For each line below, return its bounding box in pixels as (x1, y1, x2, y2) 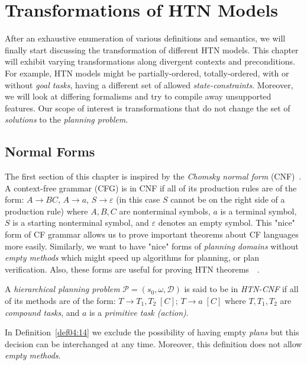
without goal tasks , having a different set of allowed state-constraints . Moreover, (5, 78, 293, 91)
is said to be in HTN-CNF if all (184, 283, 299, 295)
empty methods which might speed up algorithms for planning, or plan (5, 251, 259, 264)
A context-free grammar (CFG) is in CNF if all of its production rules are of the (5, 181, 297, 194)
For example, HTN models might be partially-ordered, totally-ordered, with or (5, 66, 289, 79)
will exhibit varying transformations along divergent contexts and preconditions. (5, 55, 295, 68)
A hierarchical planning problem (5, 283, 120, 295)
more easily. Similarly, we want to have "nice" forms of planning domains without (5, 239, 299, 252)
